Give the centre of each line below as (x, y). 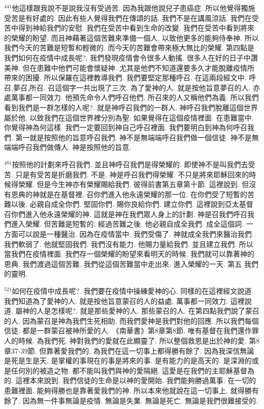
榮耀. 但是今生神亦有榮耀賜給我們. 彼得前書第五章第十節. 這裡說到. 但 (134, 184)
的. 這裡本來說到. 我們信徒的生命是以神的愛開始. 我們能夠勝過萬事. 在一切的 (130, 380)
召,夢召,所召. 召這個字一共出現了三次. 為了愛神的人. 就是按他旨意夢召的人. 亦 (132, 87)
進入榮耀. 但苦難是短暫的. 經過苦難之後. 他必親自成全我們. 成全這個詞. (127, 224)
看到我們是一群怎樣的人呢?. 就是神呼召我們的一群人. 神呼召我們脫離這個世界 (131, 107)
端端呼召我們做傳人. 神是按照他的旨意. (68, 147)
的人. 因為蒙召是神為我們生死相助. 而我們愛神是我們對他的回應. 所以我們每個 (131, 320)
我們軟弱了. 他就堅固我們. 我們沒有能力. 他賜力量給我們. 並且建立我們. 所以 (129, 244)
